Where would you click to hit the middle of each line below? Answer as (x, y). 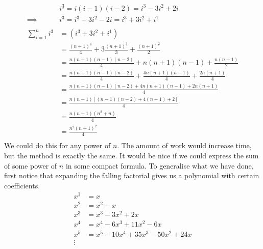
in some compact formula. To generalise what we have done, (160, 165)
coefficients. (22, 185)
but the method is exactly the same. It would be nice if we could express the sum (131, 156)
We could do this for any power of (57, 145)
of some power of (31, 165)
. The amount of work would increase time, (184, 145)
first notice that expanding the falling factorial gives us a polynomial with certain (132, 175)
